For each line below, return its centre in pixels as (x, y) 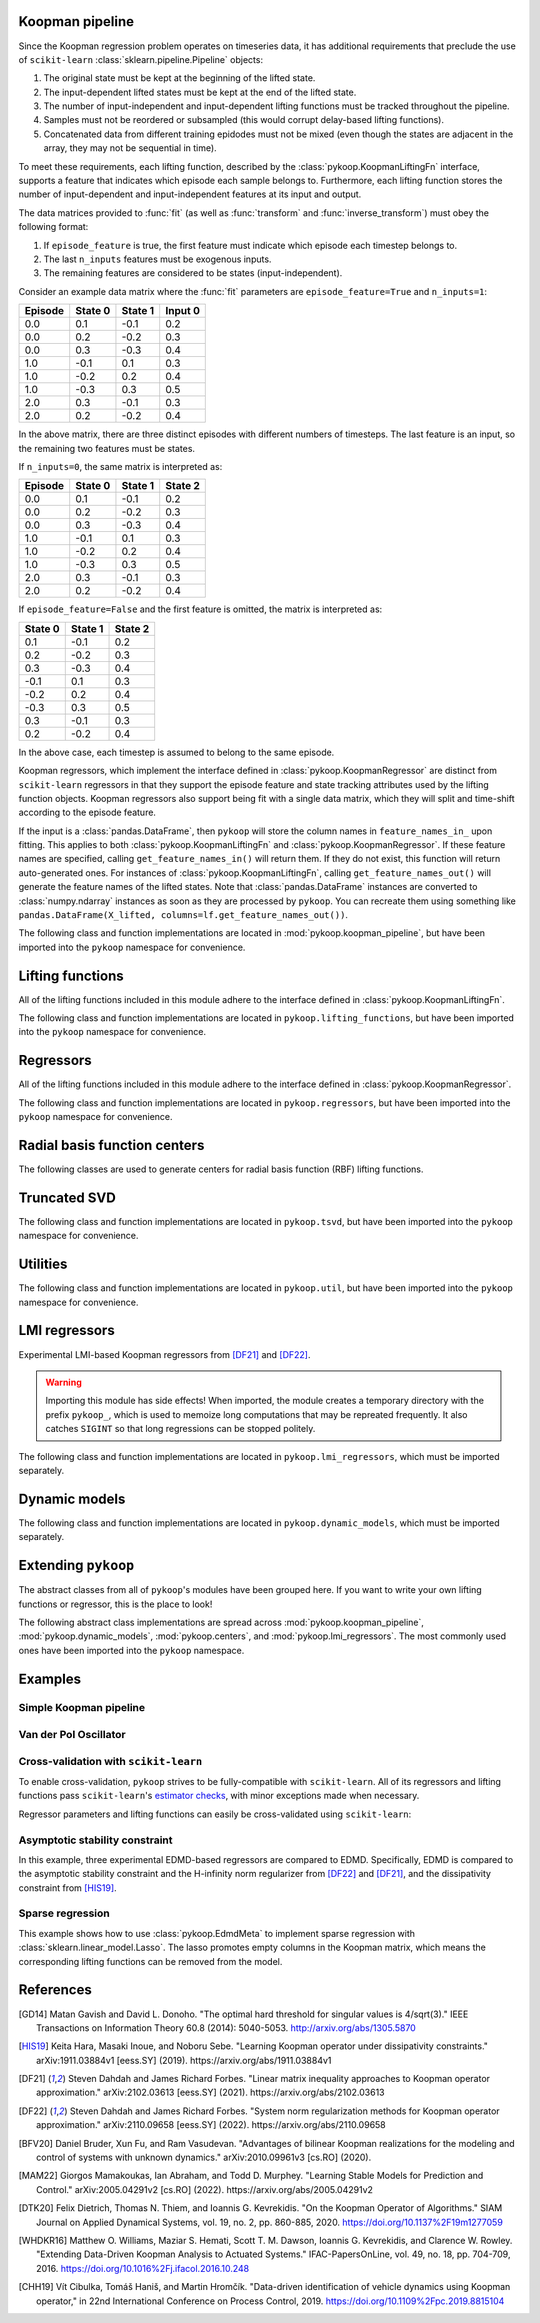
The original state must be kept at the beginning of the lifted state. (179, 78)
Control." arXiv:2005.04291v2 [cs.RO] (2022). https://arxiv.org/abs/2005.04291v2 (205, 2189)
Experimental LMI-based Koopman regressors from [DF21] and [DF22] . (164, 1354)
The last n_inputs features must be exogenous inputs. (157, 259)
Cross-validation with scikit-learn (110, 1761)
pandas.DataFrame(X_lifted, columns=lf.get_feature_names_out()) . (183, 915)
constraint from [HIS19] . (67, 1887)
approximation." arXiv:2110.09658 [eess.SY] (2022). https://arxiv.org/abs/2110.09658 (211, 2125)
